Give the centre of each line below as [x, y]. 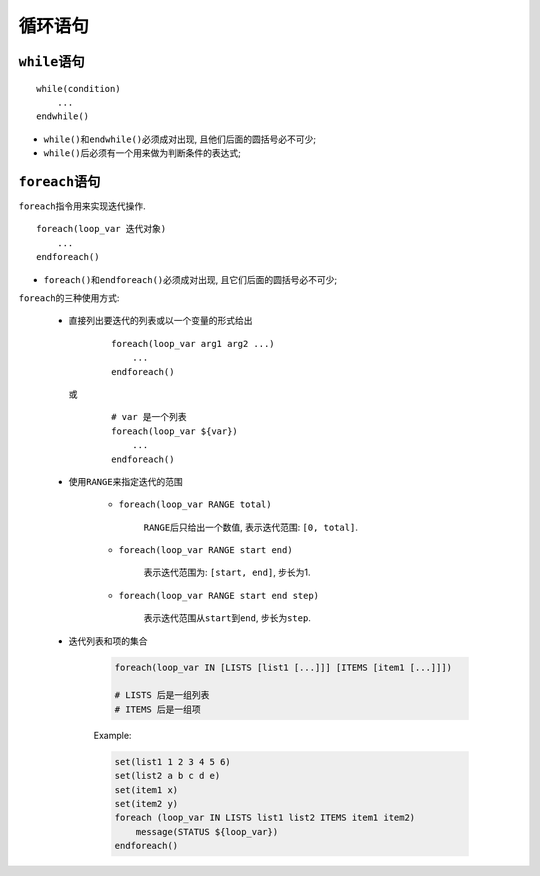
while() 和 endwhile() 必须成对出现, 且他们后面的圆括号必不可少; [180, 139]
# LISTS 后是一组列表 [162, 695]
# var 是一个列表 [149, 417]
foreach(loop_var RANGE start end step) [219, 595]
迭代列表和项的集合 [108, 641]
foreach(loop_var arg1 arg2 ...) [193, 343]
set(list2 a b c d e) [167, 776]
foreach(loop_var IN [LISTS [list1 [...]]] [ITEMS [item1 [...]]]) [283, 667]
